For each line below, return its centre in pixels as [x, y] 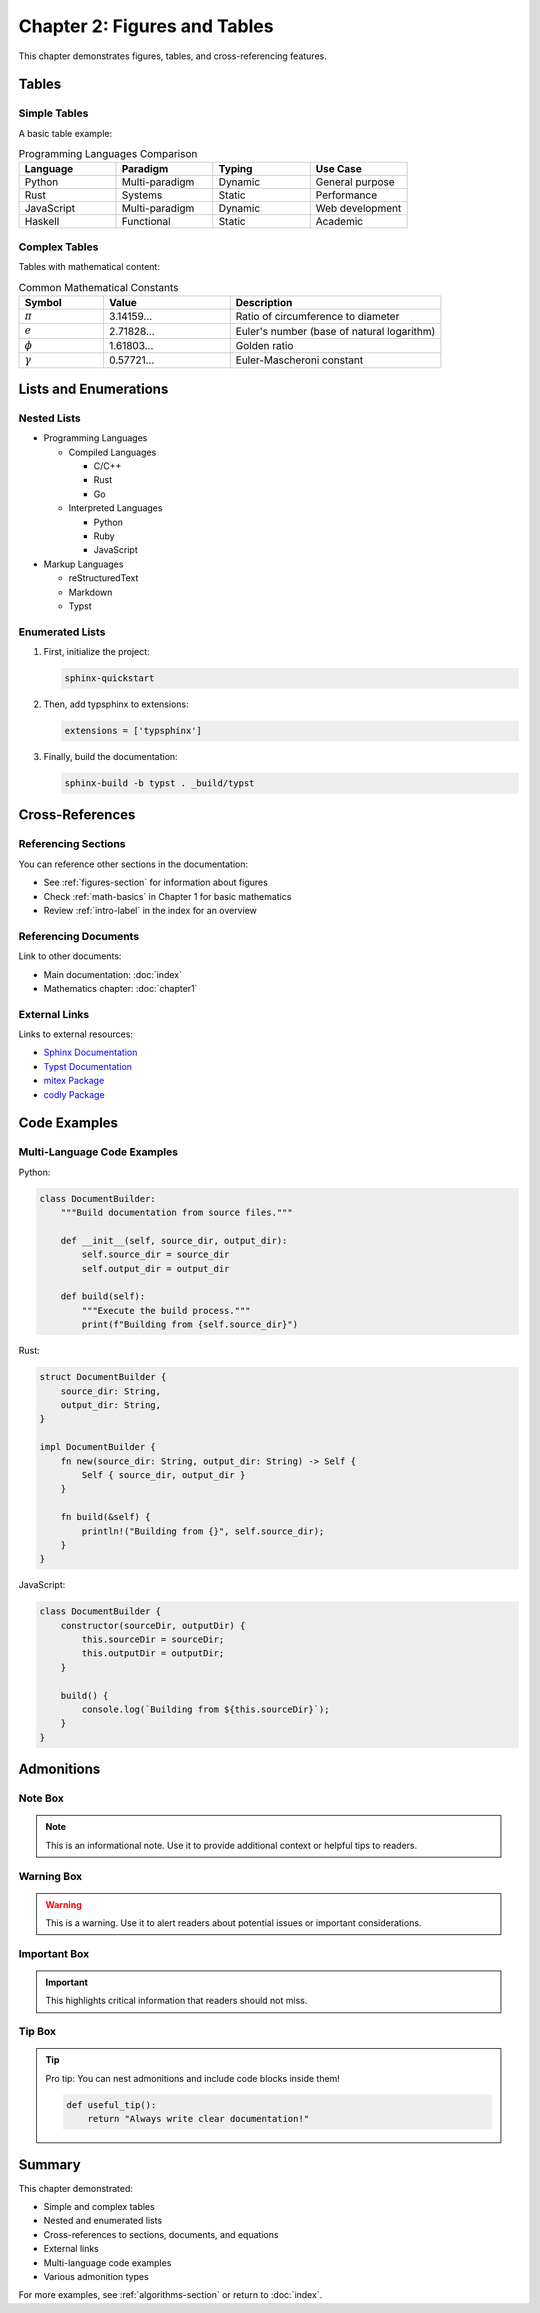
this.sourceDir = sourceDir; [153, 1639]
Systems [142, 195]
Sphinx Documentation [90, 1052]
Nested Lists [50, 418]
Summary [49, 2164]
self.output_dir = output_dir [155, 1268]
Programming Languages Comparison [108, 154]
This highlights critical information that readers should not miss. [176, 2001]
